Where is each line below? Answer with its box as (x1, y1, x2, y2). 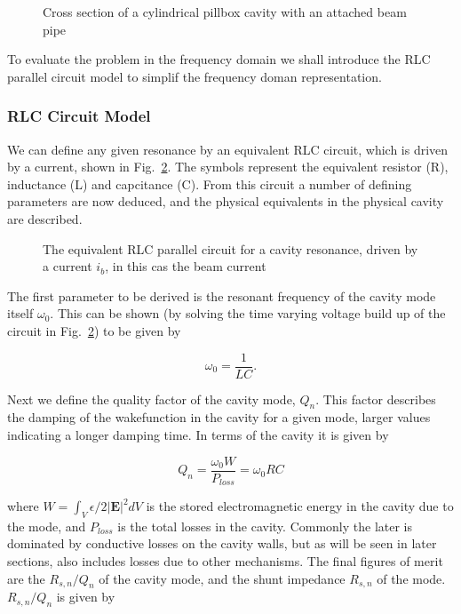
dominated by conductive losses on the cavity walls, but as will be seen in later (7, 534, 437, 553)
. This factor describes (315, 389, 436, 408)
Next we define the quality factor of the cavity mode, (7, 389, 296, 408)
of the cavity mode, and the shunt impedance (99, 569, 346, 587)
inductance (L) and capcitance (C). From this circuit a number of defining (7, 174, 412, 193)
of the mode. (377, 569, 446, 587)
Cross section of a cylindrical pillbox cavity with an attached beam (43, 3, 407, 20)
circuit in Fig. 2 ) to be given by (7, 321, 181, 339)
